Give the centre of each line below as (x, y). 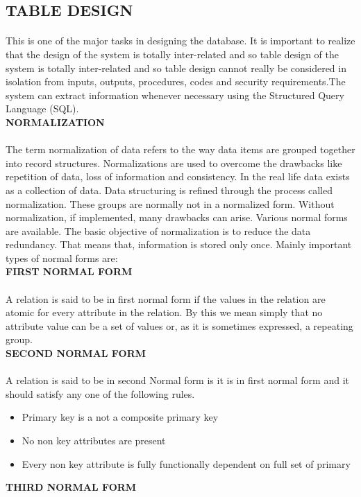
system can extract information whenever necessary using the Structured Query (175, 95)
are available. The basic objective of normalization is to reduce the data (158, 230)
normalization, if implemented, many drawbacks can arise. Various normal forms (177, 217)
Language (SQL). (42, 108)
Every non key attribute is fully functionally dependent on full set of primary (186, 463)
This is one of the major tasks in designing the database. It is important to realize (180, 41)
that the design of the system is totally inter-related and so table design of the (173, 54)
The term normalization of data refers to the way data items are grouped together (180, 149)
